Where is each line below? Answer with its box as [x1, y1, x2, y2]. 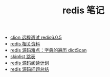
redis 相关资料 [10, 41, 40, 47]
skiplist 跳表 [10, 54, 36, 60]
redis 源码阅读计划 [10, 60, 50, 66]
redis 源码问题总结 [10, 66, 50, 72]
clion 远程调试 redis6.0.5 [10, 34, 62, 41]
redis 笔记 [62, 5, 105, 16]
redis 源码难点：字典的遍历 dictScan [10, 47, 87, 54]
